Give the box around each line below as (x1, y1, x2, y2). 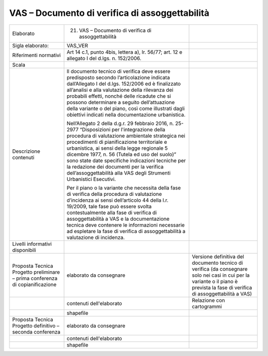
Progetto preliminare (12, 268, 60, 275)
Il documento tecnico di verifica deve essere (67, 67, 171, 74)
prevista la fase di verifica (192, 284, 253, 291)
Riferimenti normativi (12, 52, 61, 59)
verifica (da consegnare (192, 265, 248, 272)
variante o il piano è (192, 278, 238, 285)
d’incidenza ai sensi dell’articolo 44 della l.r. (67, 196, 169, 203)
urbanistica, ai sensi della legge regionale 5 (67, 144, 168, 151)
